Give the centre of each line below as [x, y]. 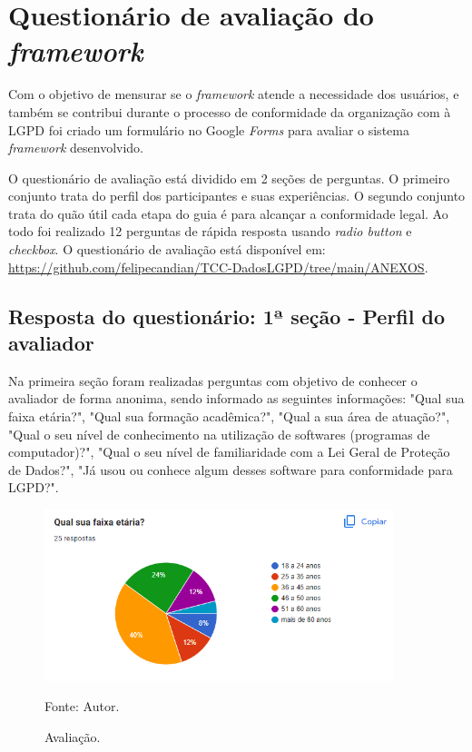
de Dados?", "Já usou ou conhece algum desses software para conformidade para [231, 469]
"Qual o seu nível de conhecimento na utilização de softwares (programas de [219, 434]
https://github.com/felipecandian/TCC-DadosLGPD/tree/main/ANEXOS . [218, 267]
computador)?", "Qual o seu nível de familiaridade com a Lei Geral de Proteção [229, 452]
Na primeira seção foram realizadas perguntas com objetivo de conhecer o [213, 380]
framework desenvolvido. [76, 148]
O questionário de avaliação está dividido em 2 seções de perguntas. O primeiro [229, 178]
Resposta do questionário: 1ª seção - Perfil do [227, 316]
